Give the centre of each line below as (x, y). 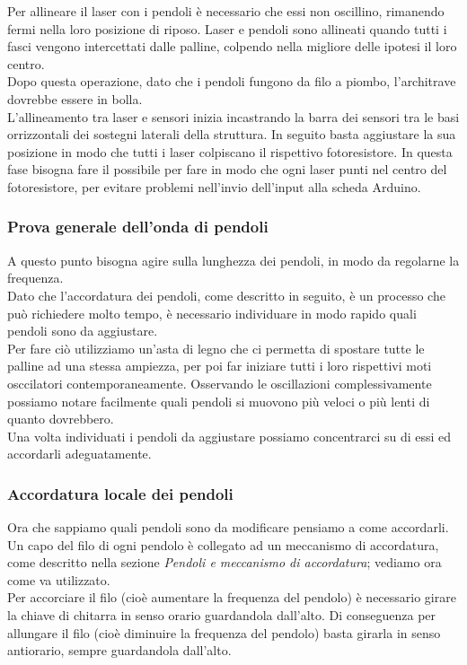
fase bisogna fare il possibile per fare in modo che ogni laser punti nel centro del (227, 169)
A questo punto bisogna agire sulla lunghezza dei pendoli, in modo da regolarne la (233, 260)
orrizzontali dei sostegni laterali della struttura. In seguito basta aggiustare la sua (232, 134)
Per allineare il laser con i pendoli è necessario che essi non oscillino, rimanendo (226, 11)
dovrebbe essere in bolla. (75, 98)
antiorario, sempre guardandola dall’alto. (119, 650)
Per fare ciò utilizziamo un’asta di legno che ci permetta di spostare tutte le (216, 348)
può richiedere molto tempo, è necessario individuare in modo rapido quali (212, 313)
